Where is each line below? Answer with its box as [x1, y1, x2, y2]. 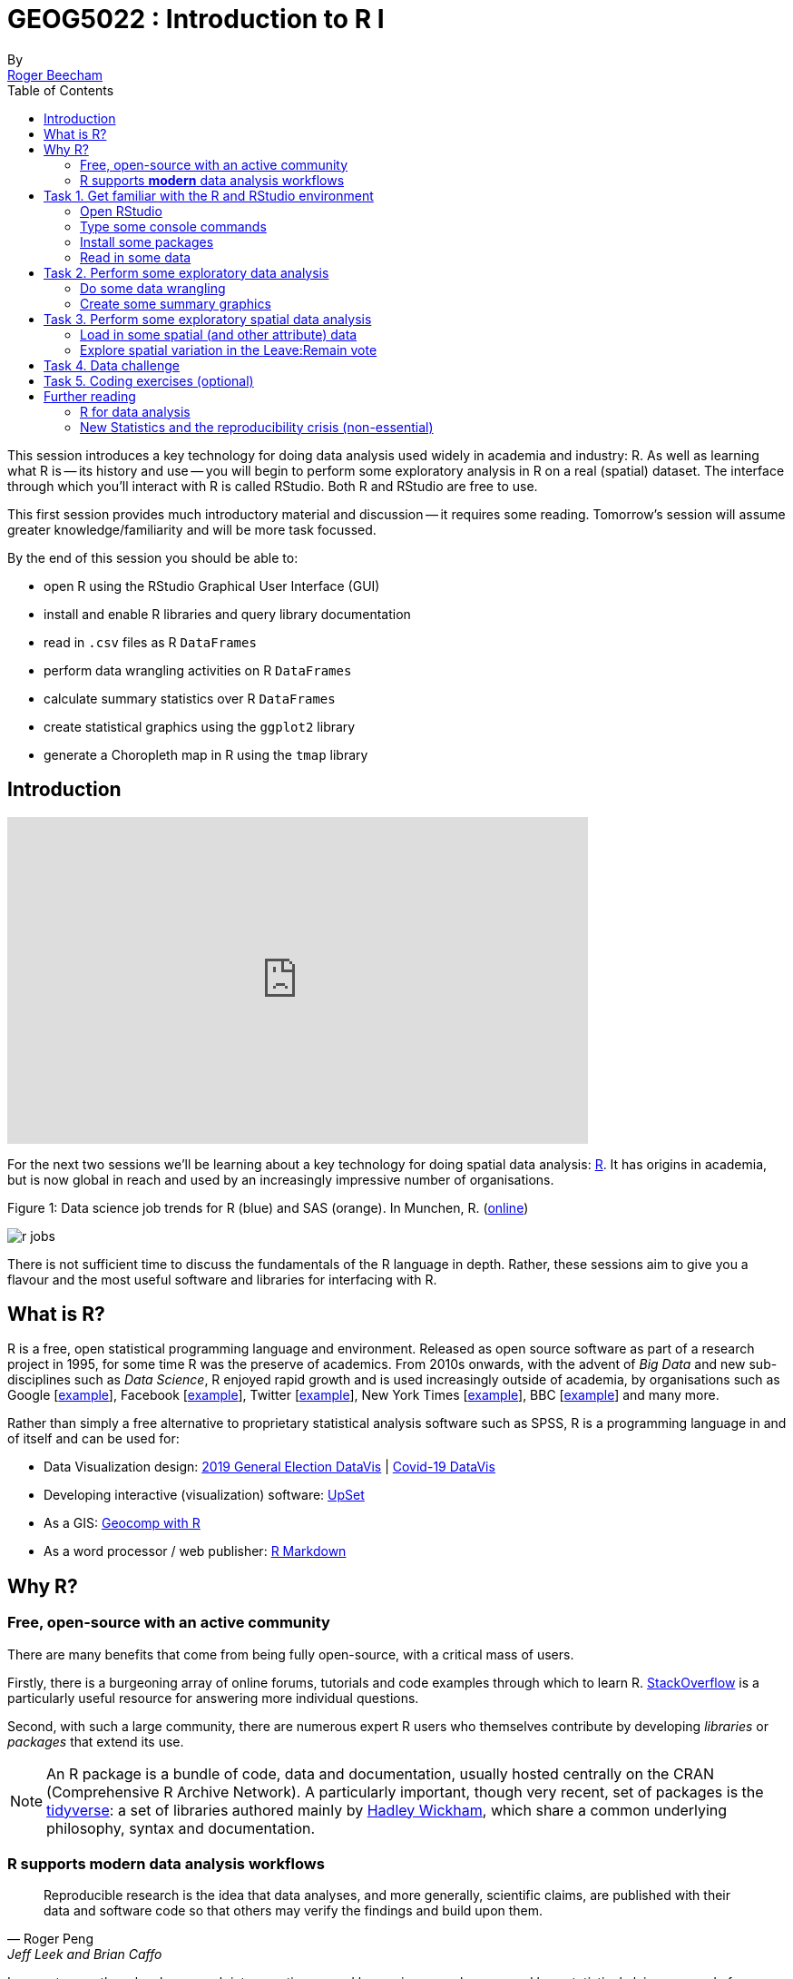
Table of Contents [7, 82, 114, 98]
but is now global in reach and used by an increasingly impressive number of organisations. [7, 1171, 554, 1187]
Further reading [44, 388, 136, 404]
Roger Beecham [7, 66, 103, 83]
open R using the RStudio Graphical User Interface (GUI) [44, 577, 380, 594]
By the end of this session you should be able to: [7, 549, 299, 566]
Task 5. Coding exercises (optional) [44, 372, 254, 389]
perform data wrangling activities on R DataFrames [44, 662, 352, 678]
